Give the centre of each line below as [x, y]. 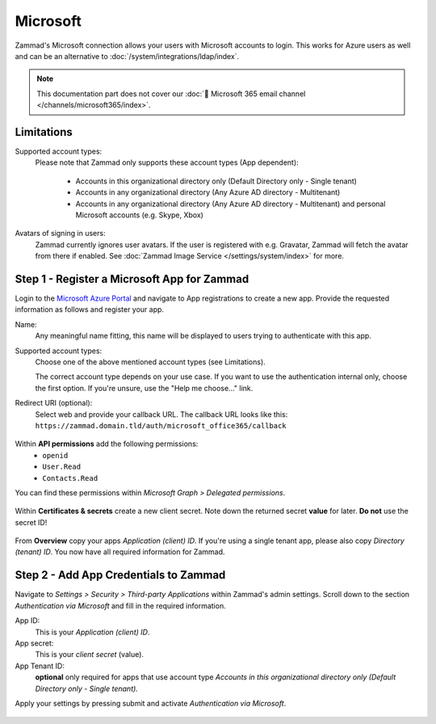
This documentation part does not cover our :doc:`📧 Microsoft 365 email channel [171, 94]
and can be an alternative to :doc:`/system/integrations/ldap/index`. [127, 56]
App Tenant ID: [40, 666]
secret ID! [31, 522]
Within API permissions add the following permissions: [107, 444]
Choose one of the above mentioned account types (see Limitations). [150, 362]
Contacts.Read [70, 478]
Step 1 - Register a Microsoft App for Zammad [132, 279]
